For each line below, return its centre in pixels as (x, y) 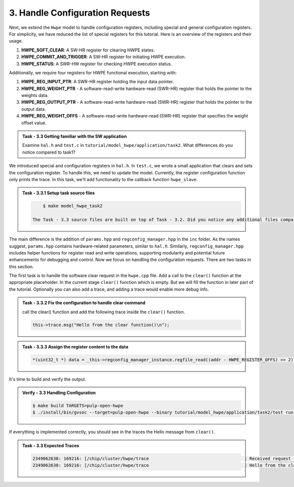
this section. (21, 266)
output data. (34, 109)
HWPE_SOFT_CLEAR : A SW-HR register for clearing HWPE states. (88, 50)
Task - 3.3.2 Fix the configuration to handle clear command (84, 303)
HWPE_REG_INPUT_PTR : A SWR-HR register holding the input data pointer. (98, 82)
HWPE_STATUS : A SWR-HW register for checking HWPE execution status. (97, 64)
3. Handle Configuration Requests (80, 13)
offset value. (34, 123)
